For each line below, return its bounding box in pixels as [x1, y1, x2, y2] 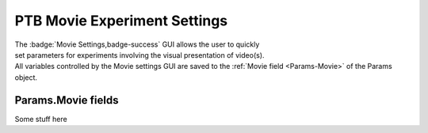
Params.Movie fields [14, 93, 119, 107]
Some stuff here [14, 114, 67, 123]
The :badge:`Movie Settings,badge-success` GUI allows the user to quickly [14, 40, 260, 49]
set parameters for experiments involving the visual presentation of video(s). [14, 50, 265, 59]
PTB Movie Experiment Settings [14, 12, 228, 29]
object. [14, 72, 38, 82]
